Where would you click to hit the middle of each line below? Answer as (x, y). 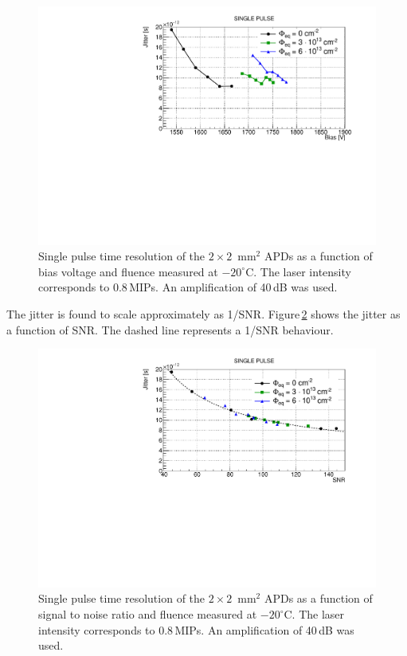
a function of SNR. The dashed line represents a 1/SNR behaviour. (170, 329)
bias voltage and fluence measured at (128, 271)
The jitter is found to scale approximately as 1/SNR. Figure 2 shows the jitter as (203, 314)
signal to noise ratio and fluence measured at (148, 614)
